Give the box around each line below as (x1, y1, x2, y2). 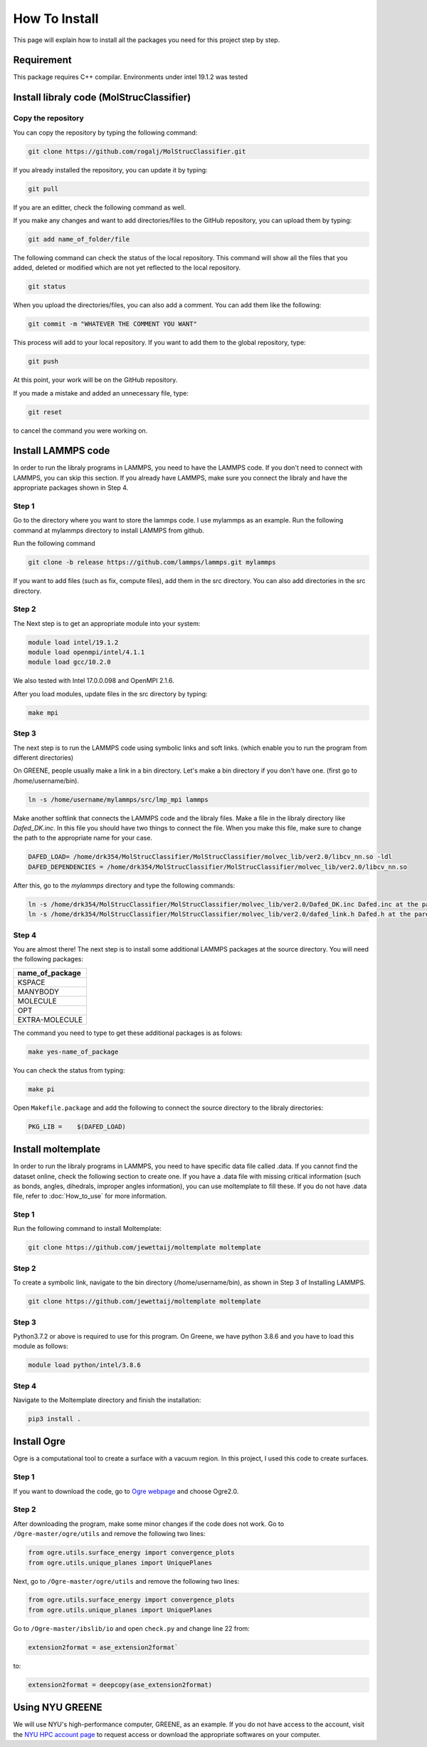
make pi (28, 1085, 55, 1093)
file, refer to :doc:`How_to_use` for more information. (13, 1192, 167, 1200)
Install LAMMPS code (13, 445, 110, 457)
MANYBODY (17, 986, 60, 996)
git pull (28, 185, 59, 192)
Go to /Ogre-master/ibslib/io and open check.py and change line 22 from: (13, 1624, 251, 1632)
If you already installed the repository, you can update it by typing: (13, 165, 208, 174)
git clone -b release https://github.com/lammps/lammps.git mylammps (28, 558, 276, 567)
